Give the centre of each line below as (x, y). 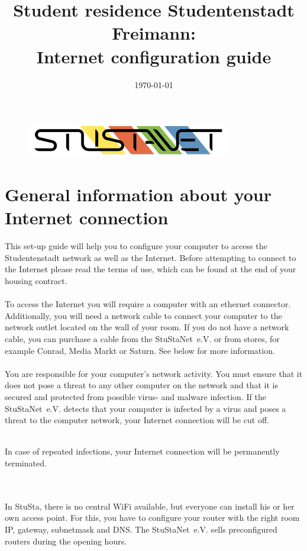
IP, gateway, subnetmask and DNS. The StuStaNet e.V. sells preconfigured (141, 529)
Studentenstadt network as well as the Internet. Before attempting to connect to (151, 257)
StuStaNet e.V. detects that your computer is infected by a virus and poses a (146, 408)
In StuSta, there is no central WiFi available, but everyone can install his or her (150, 506)
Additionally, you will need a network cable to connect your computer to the (143, 315)
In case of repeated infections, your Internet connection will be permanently (142, 451)
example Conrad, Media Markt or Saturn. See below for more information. (140, 350)
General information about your (138, 194)
